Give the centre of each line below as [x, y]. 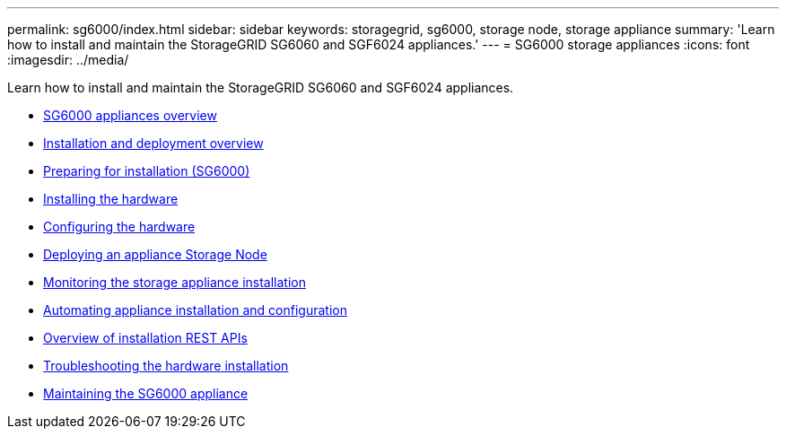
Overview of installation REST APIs [145, 338]
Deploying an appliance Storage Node [155, 254]
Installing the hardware [111, 199]
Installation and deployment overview [153, 143]
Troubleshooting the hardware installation [166, 366]
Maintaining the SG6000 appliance [146, 393]
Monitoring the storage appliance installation [175, 282]
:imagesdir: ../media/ [68, 60]
